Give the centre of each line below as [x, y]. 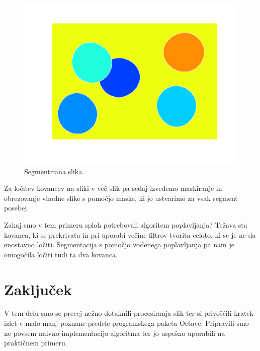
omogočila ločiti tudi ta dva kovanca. [61, 254]
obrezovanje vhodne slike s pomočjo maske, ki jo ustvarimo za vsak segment [121, 198]
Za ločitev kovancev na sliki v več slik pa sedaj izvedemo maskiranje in [113, 188]
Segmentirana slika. [54, 171]
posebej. [17, 208]
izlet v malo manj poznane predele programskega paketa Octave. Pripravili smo [126, 323]
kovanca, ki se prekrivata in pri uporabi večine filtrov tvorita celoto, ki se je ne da [130, 234]
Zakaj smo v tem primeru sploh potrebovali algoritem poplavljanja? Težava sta [126, 224]
